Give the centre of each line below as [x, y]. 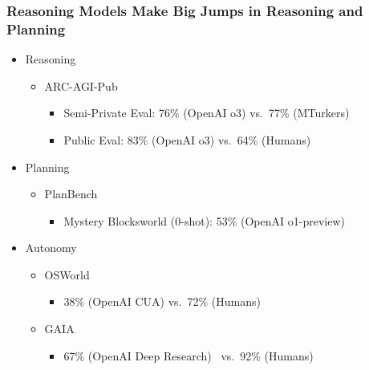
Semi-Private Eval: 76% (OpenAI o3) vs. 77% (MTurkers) [207, 113]
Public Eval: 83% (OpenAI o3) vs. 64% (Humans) [187, 139]
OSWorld [67, 274]
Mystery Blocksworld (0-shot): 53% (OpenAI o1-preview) [204, 220]
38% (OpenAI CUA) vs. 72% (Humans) [162, 301]
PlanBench [71, 194]
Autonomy [51, 248]
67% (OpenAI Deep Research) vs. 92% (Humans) [189, 355]
